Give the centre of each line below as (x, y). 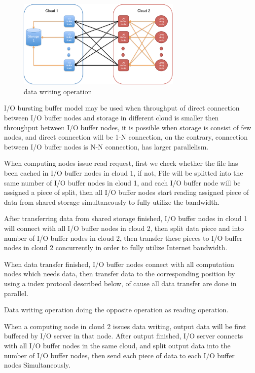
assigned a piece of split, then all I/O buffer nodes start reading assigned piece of (127, 192)
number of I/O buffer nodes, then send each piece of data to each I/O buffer (119, 355)
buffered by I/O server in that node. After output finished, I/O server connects (124, 336)
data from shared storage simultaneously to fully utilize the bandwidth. (112, 202)
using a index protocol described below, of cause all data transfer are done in (120, 283)
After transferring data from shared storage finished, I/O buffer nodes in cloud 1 (126, 218)
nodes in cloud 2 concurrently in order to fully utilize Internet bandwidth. (116, 247)
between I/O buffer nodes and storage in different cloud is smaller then (111, 118)
